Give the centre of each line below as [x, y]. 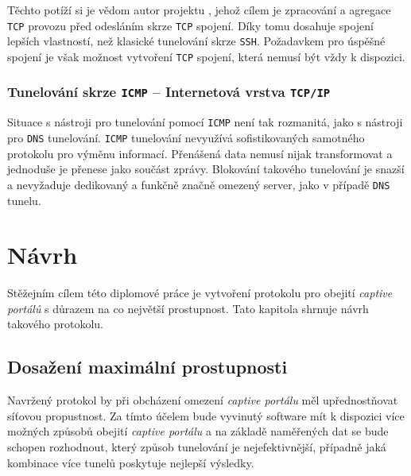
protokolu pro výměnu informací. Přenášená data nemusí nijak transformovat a [200, 153]
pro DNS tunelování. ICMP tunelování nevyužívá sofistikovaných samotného [186, 137]
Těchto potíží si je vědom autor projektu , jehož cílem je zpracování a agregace [199, 10]
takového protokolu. [56, 324]
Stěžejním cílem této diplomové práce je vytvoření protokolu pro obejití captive [200, 293]
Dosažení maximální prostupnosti [147, 367]
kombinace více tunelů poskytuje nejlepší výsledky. [131, 462]
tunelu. [24, 200]
